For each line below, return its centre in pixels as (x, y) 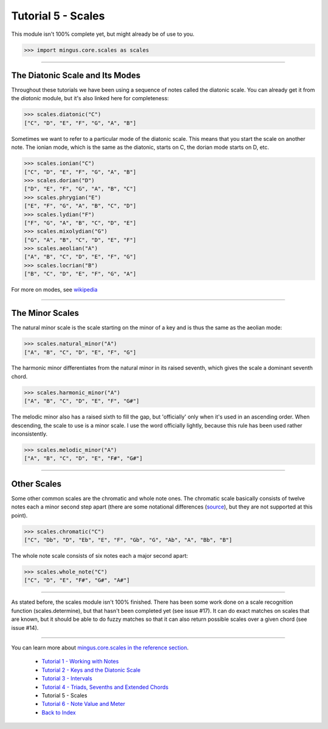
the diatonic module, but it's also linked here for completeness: (90, 98)
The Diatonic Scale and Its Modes (76, 75)
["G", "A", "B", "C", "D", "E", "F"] (80, 240)
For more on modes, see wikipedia (54, 290)
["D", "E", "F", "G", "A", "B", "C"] (80, 189)
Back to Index (59, 712)
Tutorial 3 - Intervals (67, 679)
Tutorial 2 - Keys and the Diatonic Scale (91, 670)
